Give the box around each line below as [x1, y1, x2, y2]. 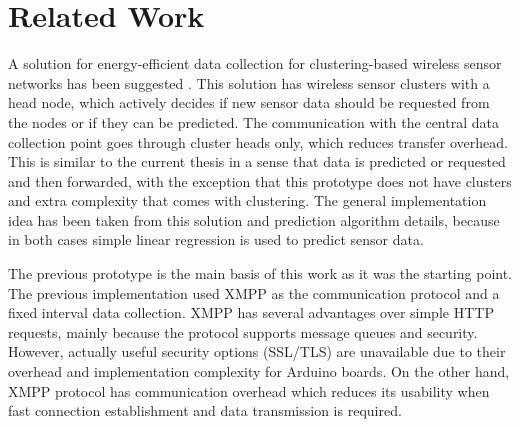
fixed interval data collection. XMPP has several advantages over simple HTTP [8, 302, 494, 323]
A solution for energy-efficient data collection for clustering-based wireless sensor [8, 53, 502, 74]
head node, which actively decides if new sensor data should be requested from [8, 92, 490, 113]
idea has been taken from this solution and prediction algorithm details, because [8, 209, 500, 230]
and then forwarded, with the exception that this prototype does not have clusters [8, 170, 512, 191]
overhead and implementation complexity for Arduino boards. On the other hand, [8, 361, 510, 382]
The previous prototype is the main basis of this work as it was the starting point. [8, 263, 512, 284]
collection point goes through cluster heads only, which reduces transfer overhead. [8, 131, 508, 152]
